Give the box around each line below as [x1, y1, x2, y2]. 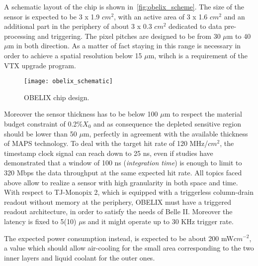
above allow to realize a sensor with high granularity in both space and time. [4, 177, 238, 187]
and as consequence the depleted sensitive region [93, 119, 242, 129]
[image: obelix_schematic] [24, 78, 113, 85]
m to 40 [227, 30, 251, 41]
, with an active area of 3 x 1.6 [114, 11, 208, 21]
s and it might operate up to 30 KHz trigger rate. [83, 216, 234, 226]
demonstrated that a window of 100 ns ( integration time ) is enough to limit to [4, 157, 242, 168]
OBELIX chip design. [24, 92, 89, 102]
